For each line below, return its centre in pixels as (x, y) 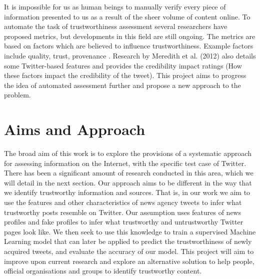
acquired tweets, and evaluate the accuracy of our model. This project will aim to (129, 251)
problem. (17, 95)
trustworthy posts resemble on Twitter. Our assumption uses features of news (123, 212)
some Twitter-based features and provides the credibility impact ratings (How (123, 65)
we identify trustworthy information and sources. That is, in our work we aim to (127, 192)
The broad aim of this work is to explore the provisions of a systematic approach (128, 153)
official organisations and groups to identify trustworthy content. (103, 271)
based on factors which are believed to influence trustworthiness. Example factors (129, 46)
